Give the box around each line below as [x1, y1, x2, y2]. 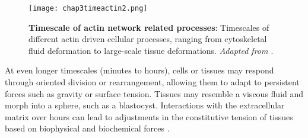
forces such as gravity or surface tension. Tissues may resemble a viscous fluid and [5, 87, 304, 100]
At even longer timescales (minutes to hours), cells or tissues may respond [5, 64, 274, 76]
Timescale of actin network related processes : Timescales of [28, 21, 269, 33]
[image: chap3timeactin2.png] [28, 4, 148, 12]
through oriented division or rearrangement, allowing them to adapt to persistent [5, 76, 300, 88]
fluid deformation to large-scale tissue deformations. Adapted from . [28, 44, 274, 56]
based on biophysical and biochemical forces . [5, 122, 170, 134]
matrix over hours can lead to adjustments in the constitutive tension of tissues [5, 110, 293, 123]
